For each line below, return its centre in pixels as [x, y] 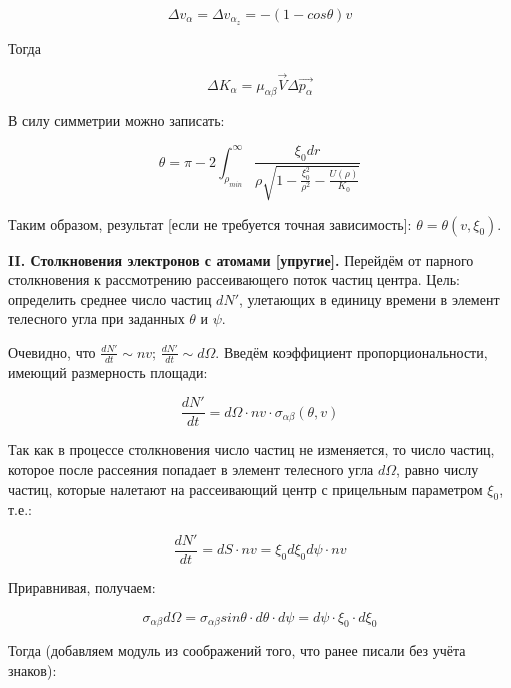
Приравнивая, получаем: [82, 587]
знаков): [32, 670]
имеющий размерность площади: [108, 371]
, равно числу [437, 469]
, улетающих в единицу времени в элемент [369, 298]
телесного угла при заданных [96, 318]
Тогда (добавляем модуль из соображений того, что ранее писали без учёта [237, 650]
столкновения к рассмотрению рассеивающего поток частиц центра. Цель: [234, 279]
